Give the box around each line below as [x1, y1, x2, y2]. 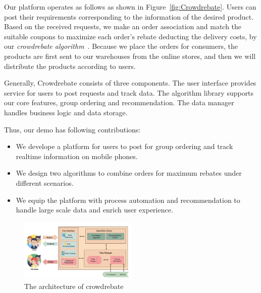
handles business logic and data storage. [4, 107, 128, 117]
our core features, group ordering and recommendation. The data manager [4, 97, 234, 108]
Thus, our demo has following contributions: [4, 124, 141, 134]
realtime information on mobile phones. [16, 151, 138, 161]
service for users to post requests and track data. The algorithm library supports [4, 87, 254, 98]
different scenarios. [16, 177, 74, 188]
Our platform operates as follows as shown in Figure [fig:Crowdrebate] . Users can [4, 2, 256, 12]
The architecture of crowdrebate [24, 280, 124, 291]
